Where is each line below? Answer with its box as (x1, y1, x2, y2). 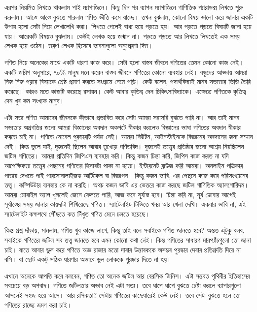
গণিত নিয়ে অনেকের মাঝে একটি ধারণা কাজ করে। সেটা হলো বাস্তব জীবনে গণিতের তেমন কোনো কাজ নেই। (4, 57, 244, 67)
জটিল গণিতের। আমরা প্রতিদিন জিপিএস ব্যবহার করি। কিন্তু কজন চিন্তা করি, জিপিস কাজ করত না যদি (4, 151, 229, 161)
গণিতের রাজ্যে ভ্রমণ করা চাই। (4, 299, 72, 310)
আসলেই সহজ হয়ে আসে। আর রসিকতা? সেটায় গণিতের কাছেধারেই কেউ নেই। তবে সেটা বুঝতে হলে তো (4, 290, 241, 300)
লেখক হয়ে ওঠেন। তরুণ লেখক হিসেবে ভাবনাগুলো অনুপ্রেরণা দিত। (4, 40, 153, 51)
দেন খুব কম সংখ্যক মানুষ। (4, 95, 65, 106)
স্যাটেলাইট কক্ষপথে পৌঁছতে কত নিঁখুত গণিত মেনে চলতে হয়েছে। (4, 208, 150, 218)
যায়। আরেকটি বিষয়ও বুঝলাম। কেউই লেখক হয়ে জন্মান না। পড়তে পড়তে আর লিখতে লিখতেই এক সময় (4, 31, 240, 41)
